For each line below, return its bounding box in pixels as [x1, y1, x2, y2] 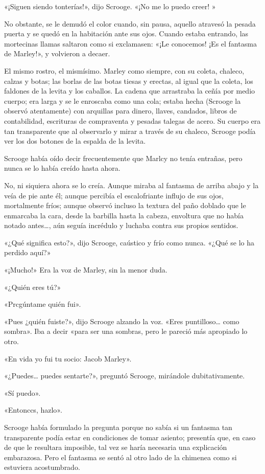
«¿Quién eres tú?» [4, 281, 61, 292]
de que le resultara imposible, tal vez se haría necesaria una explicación [4, 442, 227, 453]
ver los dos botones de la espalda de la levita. [4, 136, 146, 146]
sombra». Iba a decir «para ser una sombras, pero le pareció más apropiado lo [4, 326, 248, 336]
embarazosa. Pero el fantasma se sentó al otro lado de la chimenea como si [4, 452, 237, 462]
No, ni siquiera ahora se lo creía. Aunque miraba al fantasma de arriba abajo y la [4, 179, 259, 190]
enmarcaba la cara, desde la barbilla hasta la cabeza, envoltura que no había [4, 210, 244, 220]
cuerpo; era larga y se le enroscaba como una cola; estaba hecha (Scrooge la [4, 95, 241, 106]
